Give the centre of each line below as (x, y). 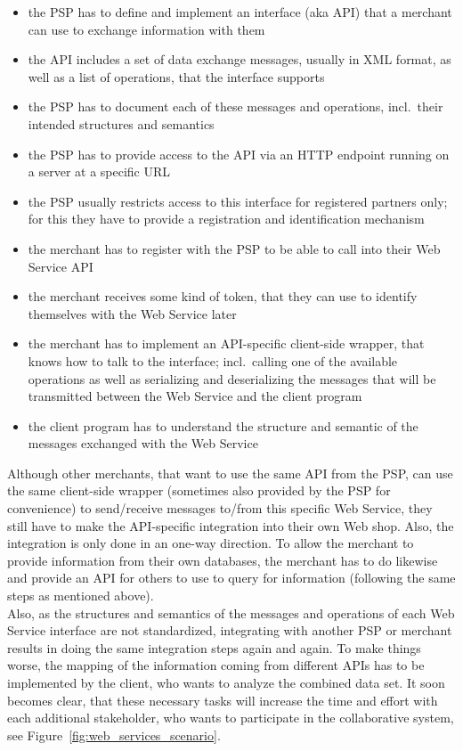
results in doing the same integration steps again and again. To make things (214, 647)
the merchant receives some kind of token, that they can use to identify (223, 296)
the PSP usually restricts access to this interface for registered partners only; (238, 201)
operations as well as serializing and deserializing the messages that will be (232, 378)
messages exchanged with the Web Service (143, 443)
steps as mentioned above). (81, 596)
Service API (61, 266)
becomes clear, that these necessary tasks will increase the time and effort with (223, 700)
